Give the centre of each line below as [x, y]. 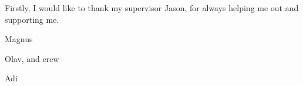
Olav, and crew [32, 58]
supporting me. [32, 19]
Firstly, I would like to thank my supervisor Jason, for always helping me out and [152, 8]
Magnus [19, 39]
